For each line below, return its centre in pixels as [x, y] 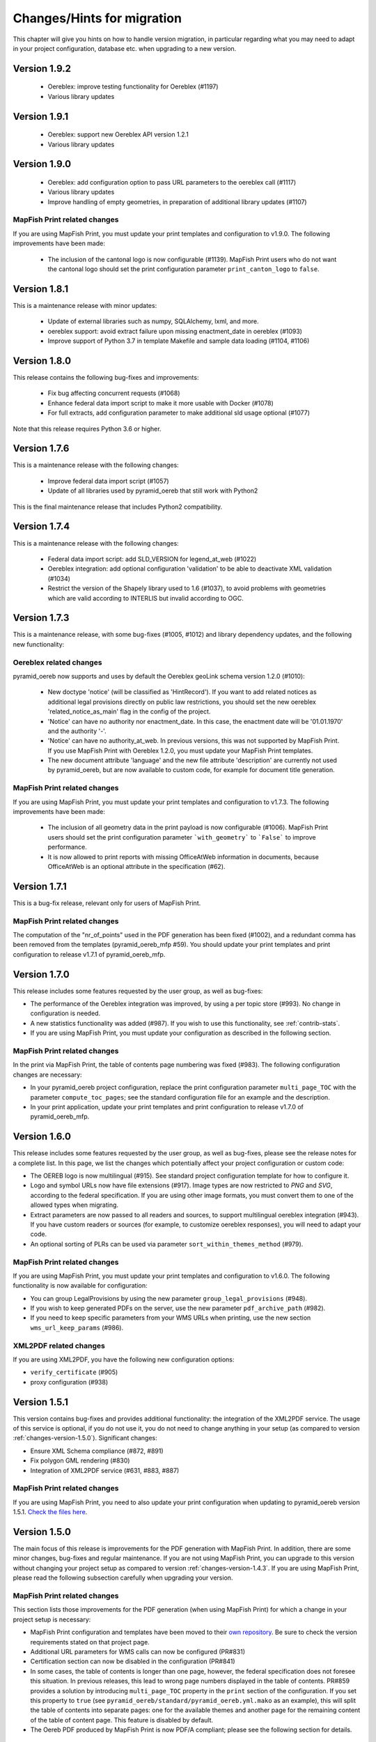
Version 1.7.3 [41, 618]
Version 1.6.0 [42, 1137]
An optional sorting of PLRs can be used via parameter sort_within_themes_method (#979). [167, 1244]
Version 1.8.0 [42, 361]
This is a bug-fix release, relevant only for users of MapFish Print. [107, 903]
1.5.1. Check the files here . [50, 1512]
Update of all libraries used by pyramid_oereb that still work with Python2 [153, 491]
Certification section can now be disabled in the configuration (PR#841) [133, 1661]
